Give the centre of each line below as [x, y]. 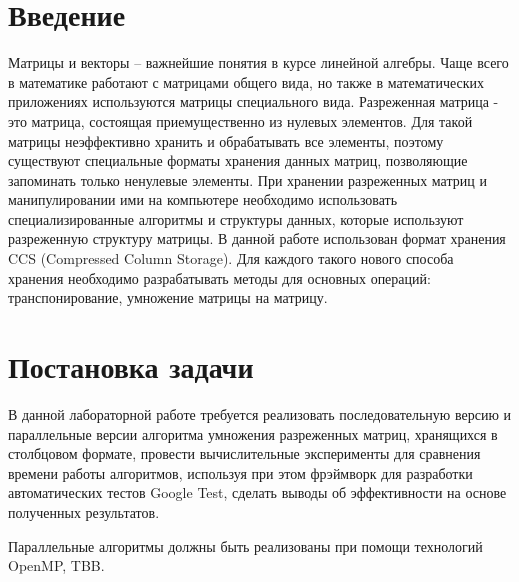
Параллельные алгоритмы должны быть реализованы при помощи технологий [245, 545]
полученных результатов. [84, 511]
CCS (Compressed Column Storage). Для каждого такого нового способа [231, 258]
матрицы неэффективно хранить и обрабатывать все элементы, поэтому [226, 140]
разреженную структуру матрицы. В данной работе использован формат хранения [257, 238]
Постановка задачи [131, 366]
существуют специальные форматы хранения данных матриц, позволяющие [238, 160]
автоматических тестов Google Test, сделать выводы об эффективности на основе [257, 492]
